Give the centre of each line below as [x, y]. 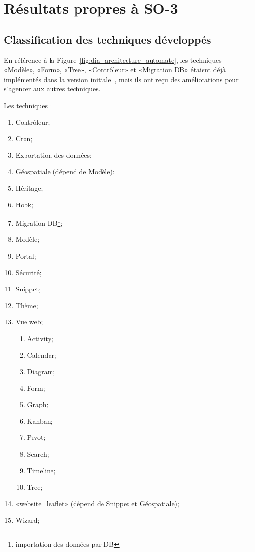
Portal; [26, 255]
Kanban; [40, 421]
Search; [38, 454]
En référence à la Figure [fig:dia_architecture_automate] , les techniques [113, 60]
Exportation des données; [53, 155]
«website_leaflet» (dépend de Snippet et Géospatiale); [97, 503]
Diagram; [41, 371]
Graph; [38, 404]
